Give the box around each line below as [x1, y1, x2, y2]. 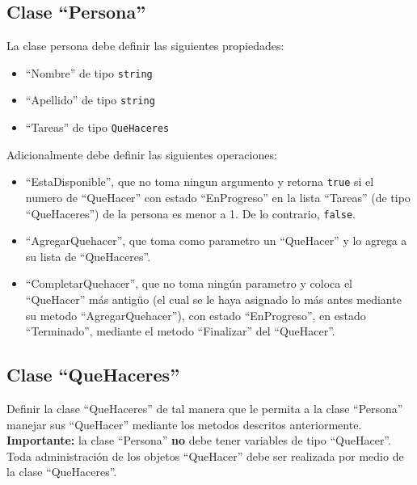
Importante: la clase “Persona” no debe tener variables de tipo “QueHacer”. [6, 432, 391, 449]
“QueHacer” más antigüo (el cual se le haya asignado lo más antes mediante [25, 291, 402, 308]
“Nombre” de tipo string [25, 64, 153, 81]
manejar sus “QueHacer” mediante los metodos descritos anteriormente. [6, 415, 362, 432]
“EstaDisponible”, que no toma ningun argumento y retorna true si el [25, 173, 374, 190]
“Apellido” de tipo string [25, 91, 155, 108]
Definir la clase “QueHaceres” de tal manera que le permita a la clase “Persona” [6, 400, 403, 417]
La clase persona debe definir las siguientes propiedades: [6, 37, 284, 54]
